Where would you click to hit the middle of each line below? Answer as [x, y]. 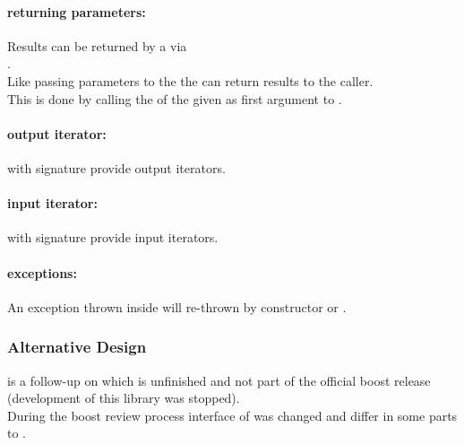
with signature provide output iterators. [116, 167]
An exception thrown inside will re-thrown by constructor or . [177, 306]
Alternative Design [77, 347]
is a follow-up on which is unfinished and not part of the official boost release [219, 380]
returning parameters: [77, 11]
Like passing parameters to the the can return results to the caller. [190, 80]
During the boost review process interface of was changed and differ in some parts [232, 415]
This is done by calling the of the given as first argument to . [175, 98]
